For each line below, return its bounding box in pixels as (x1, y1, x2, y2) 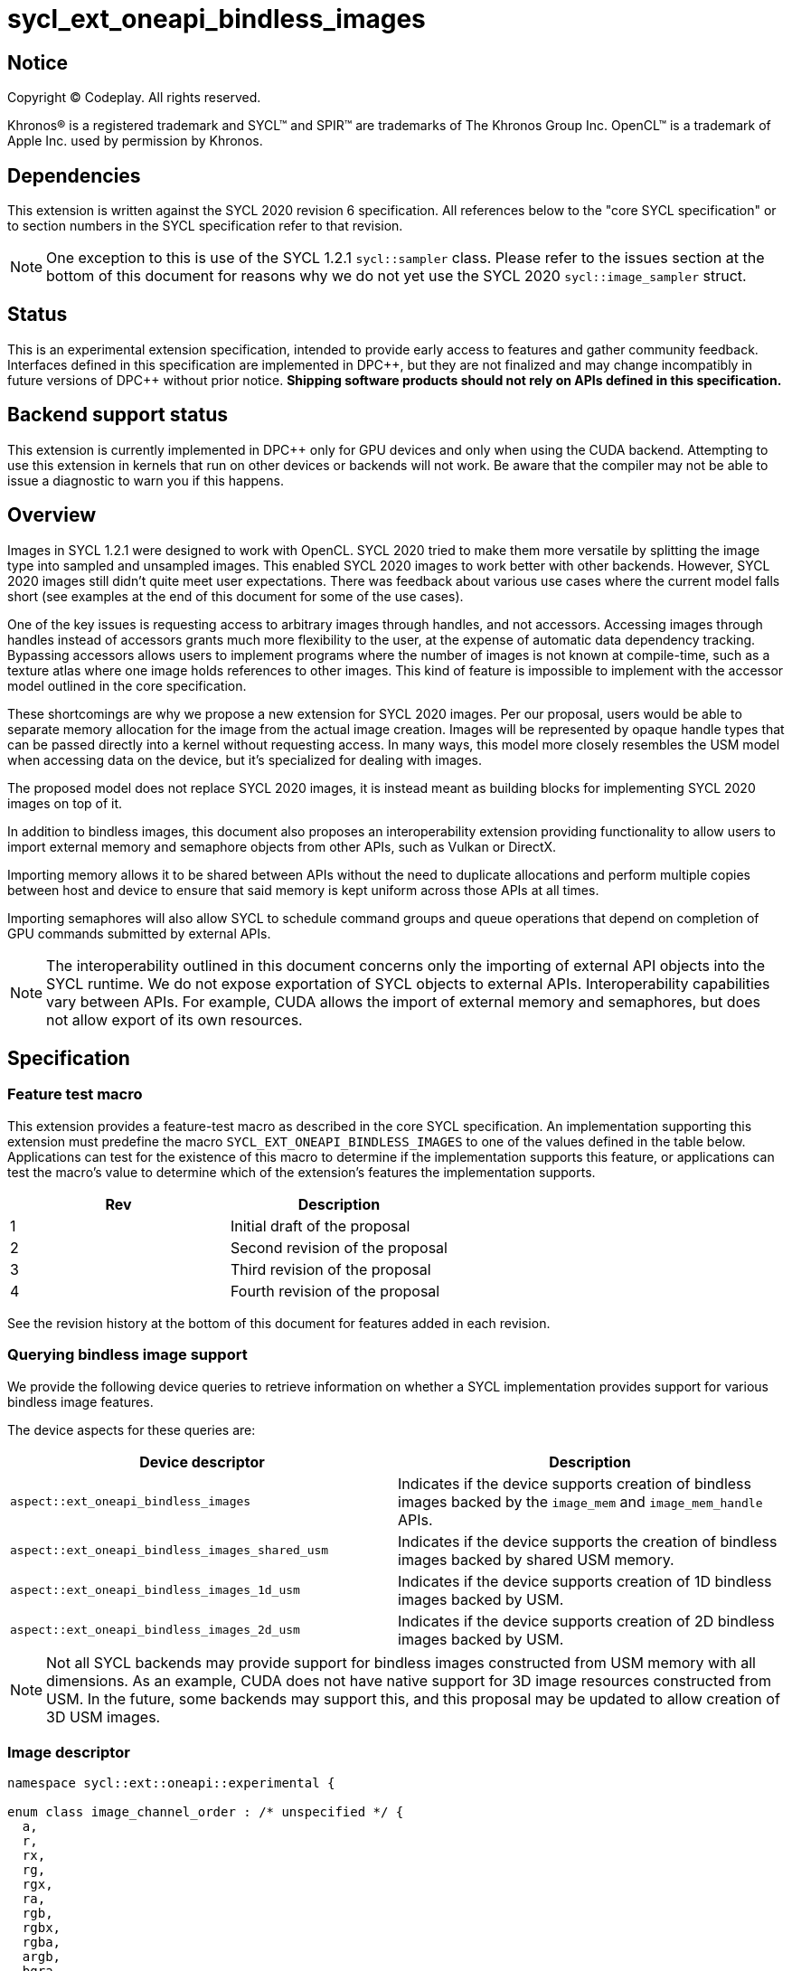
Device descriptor (139, 1452, 265, 1471)
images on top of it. (7, 795, 123, 811)
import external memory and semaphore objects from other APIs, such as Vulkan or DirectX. (7, 838, 557, 854)
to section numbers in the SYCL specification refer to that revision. (7, 218, 403, 234)
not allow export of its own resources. (46, 1010, 303, 1029)
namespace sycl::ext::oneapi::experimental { (7, 1776, 335, 1791)
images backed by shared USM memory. (398, 1550, 674, 1569)
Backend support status (7, 403, 229, 427)
